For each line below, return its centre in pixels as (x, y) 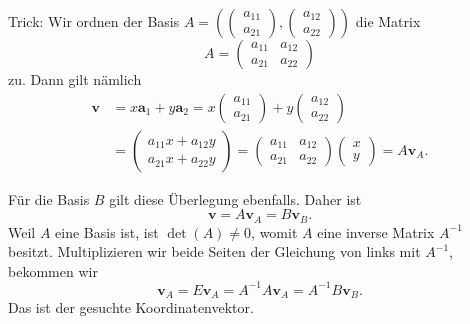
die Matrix (388, 21)
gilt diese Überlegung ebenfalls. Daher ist (235, 198)
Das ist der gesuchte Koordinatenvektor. (131, 307)
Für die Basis (49, 198)
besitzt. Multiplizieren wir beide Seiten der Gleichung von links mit (214, 251)
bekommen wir (53, 270)
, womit (274, 231)
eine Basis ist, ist (107, 231)
